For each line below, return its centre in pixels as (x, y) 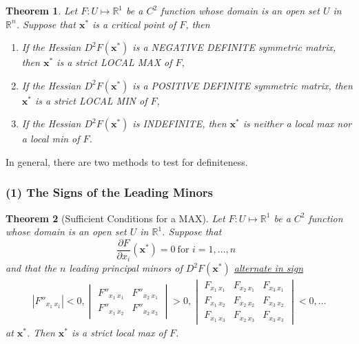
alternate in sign (269, 268)
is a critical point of (134, 24)
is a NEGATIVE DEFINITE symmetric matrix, (234, 47)
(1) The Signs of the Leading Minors (110, 192)
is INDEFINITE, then (179, 123)
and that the (31, 268)
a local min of (51, 139)
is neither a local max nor (297, 123)
